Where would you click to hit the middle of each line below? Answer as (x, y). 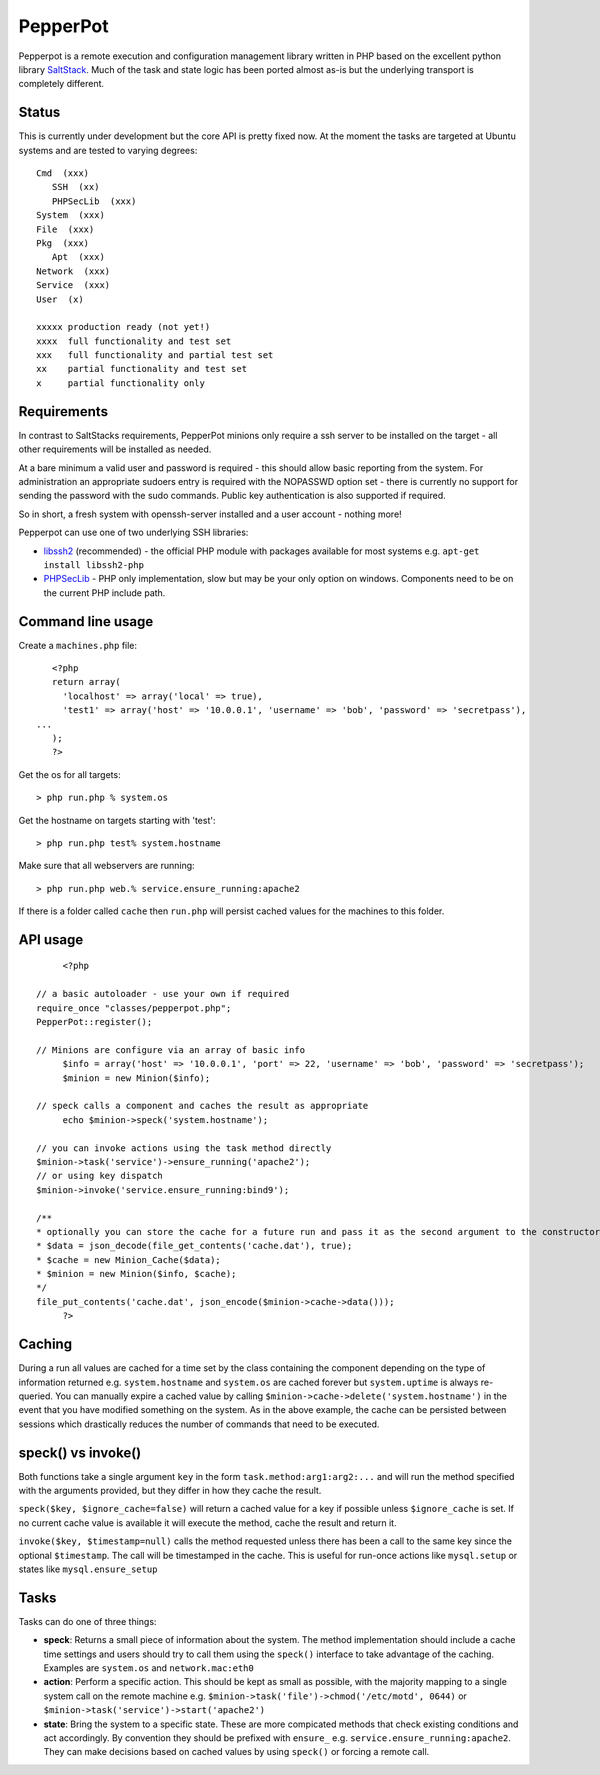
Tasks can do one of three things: (87, 1621)
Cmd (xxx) (63, 173)
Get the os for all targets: (69, 774)
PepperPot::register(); (94, 1022)
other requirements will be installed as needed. (115, 449)
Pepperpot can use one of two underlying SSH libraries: (133, 532)
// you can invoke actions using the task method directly (184, 1148)
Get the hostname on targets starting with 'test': (117, 820)
